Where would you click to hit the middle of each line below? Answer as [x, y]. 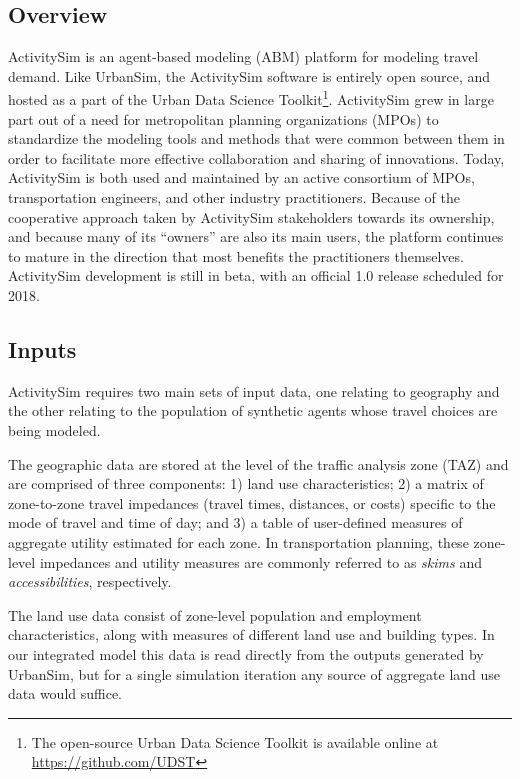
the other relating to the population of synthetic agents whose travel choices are [253, 410]
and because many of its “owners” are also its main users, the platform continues [256, 236]
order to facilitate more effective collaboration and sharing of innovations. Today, [256, 157]
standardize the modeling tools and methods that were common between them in [256, 138]
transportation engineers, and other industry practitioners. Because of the [234, 197]
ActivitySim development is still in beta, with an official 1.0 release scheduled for [256, 275]
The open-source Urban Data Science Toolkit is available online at [235, 741]
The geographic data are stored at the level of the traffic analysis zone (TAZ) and [258, 463]
